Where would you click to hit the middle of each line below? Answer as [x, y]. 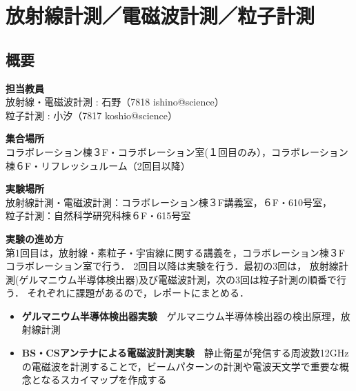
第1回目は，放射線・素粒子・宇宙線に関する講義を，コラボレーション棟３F [175, 252]
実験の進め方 [34, 238]
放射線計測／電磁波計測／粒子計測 [160, 16]
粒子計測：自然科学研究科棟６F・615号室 [98, 215]
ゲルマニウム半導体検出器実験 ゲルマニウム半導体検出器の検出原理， [181, 315]
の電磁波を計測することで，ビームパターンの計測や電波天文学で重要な [180, 366]
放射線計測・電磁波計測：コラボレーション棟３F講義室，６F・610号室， [169, 202]
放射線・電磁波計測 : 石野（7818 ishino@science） [115, 102]
